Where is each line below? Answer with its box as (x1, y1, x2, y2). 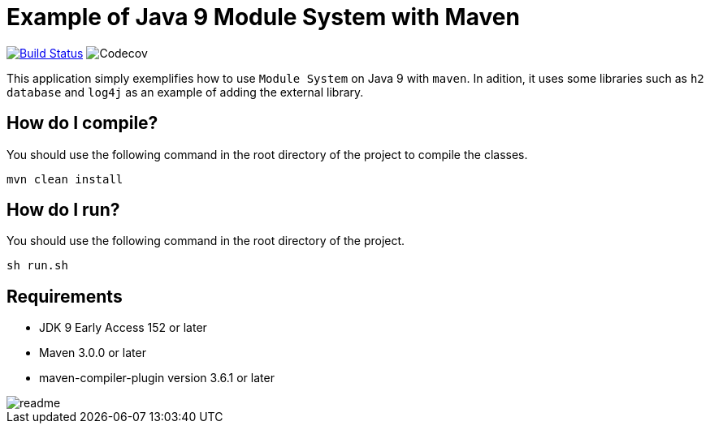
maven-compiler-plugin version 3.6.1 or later (39, 371, 275, 385)
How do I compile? (6, 113, 158, 134)
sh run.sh (6, 259, 68, 273)
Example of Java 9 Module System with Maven (6, 3, 520, 31)
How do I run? (6, 200, 120, 221)
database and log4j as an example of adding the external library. (6, 84, 364, 99)
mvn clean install (6, 172, 123, 186)
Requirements (6, 286, 123, 307)
